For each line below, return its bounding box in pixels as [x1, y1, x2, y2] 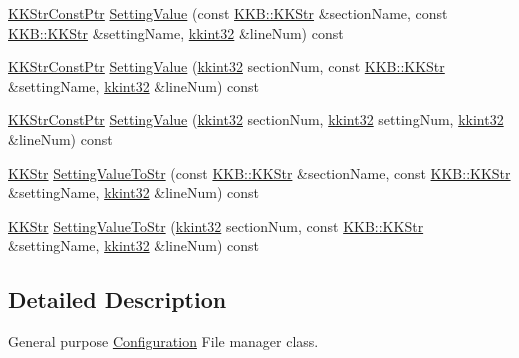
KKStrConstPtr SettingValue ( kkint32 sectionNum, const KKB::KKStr [8, 56, 445, 77]
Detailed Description [8, 284, 227, 315]
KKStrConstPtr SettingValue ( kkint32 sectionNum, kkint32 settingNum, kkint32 [8, 109, 504, 130]
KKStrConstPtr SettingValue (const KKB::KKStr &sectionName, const [8, 3, 448, 23]
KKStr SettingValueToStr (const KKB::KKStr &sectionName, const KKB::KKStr [8, 162, 511, 183]
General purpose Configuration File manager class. [8, 331, 319, 352]
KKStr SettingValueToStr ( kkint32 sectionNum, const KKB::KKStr [8, 215, 424, 236]
